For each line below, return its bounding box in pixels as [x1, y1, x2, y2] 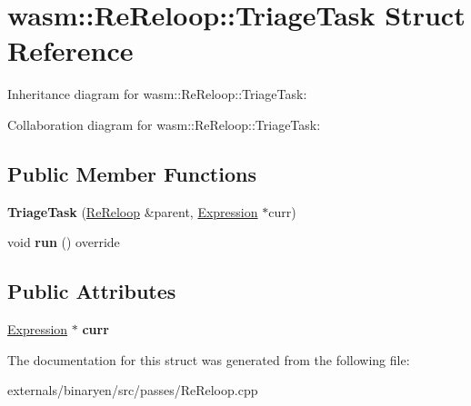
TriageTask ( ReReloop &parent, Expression [7, 202, 258, 221]
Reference [7, 32, 134, 69]
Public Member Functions [7, 159, 256, 187]
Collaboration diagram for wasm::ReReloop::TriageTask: [7, 114, 321, 134]
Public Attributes [7, 277, 176, 305]
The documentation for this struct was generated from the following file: [7, 350, 410, 369]
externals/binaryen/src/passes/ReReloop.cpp [7, 381, 258, 400]
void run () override [7, 233, 120, 252]
